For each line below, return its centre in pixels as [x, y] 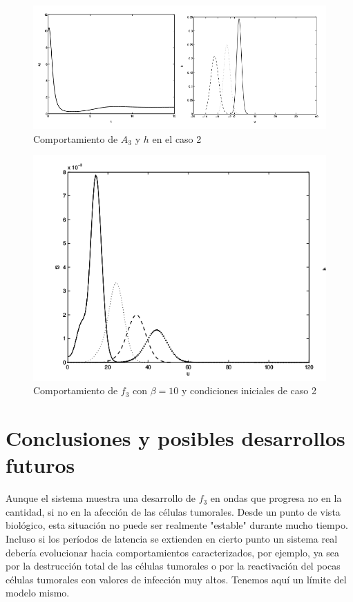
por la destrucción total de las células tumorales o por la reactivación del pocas [173, 566]
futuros [40, 465]
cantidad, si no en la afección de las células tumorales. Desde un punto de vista [173, 511]
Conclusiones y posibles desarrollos [175, 438]
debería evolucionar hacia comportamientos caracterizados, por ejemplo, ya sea [173, 552]
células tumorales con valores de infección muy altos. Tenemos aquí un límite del [176, 579]
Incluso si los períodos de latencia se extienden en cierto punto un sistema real [172, 538]
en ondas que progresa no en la [276, 498]
